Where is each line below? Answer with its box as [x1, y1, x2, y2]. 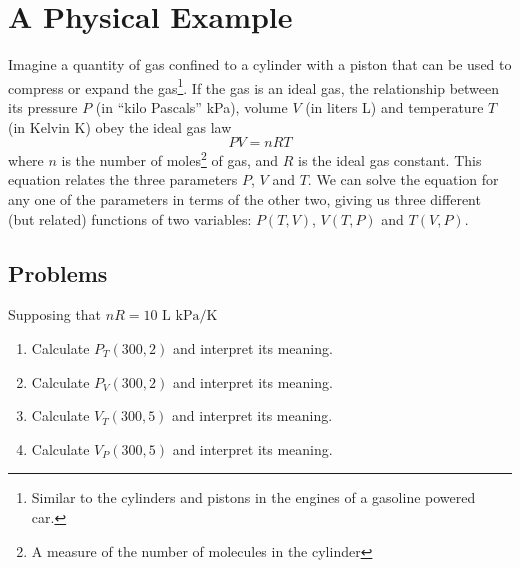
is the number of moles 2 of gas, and [61, 147, 279, 170]
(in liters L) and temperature [305, 96, 484, 117]
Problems [8, 257, 108, 288]
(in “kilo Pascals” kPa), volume [95, 96, 288, 117]
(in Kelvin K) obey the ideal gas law [8, 116, 232, 137]
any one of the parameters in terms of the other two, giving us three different [8, 189, 481, 209]
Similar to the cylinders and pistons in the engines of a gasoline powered [31, 487, 476, 508]
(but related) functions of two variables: [8, 208, 252, 229]
